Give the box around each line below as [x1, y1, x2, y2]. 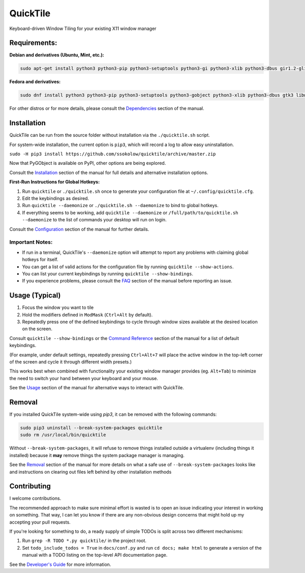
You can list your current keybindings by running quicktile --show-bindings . [22, 270, 193, 277]
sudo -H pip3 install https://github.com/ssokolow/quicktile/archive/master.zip [9, 151, 216, 157]
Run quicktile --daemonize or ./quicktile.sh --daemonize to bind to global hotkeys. [22, 203, 219, 209]
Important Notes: [9, 239, 53, 246]
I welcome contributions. [9, 495, 62, 501]
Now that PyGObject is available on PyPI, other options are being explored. [9, 160, 166, 166]
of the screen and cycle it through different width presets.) [9, 359, 132, 365]
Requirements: [9, 39, 57, 47]
